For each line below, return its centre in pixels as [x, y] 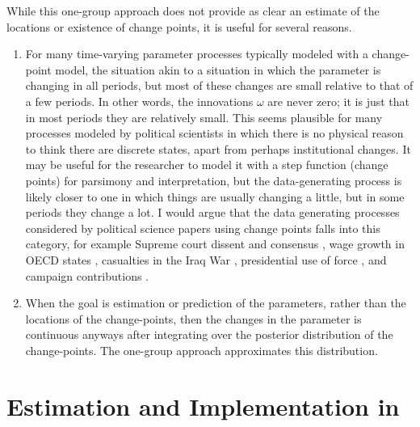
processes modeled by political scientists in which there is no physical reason [214, 133]
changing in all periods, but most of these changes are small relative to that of [219, 85]
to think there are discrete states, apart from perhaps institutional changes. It [218, 148]
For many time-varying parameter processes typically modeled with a [197, 54]
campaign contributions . [87, 275]
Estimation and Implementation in [203, 406]
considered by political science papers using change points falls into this [203, 228]
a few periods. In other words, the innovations [139, 101]
